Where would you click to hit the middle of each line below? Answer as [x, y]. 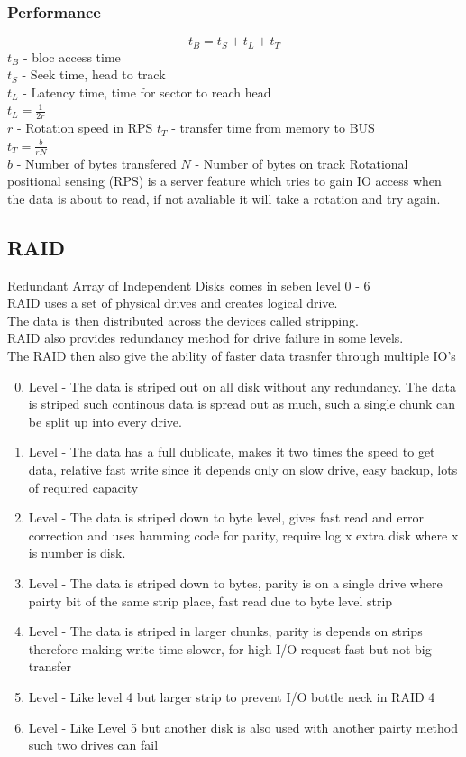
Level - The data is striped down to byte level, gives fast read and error [226, 517]
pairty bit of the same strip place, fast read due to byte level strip [210, 600]
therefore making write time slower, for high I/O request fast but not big [230, 648]
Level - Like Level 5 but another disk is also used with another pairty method [243, 727]
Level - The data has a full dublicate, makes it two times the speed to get [232, 452]
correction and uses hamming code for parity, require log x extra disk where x [243, 535]
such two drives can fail [93, 745]
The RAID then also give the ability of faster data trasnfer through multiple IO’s [232, 356]
